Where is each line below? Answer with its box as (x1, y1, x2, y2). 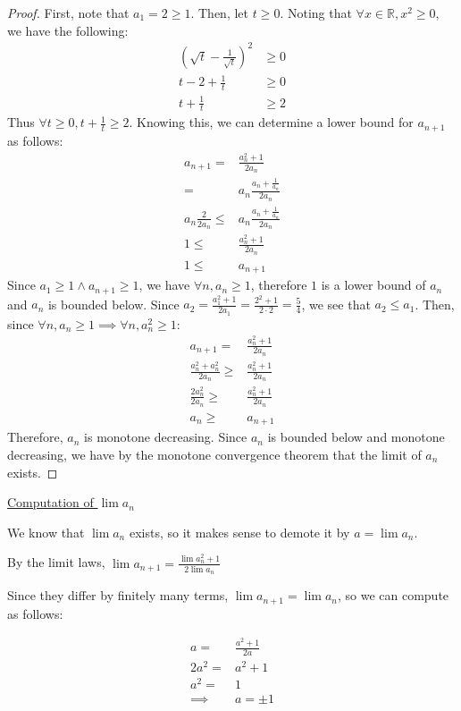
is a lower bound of (321, 275, 426, 294)
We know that (7, 522, 85, 541)
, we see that (301, 294, 371, 313)
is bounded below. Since (47, 294, 180, 313)
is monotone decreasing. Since (84, 427, 247, 446)
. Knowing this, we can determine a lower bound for (129, 113, 414, 131)
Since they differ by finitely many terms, (7, 586, 229, 605)
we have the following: (7, 21, 129, 39)
